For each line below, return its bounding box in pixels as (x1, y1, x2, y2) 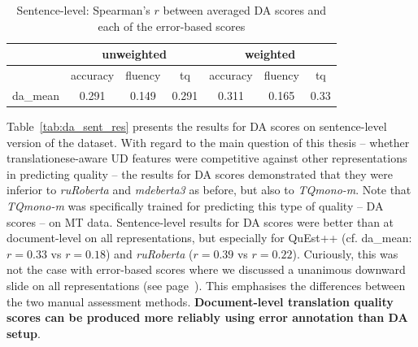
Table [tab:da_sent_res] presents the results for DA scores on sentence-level (7, 117, 387, 134)
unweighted (102, 46, 167, 63)
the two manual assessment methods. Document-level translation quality (7, 293, 394, 310)
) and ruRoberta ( (106, 245, 194, 262)
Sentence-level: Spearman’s (16, 2, 150, 18)
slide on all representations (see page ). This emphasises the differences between (7, 276, 406, 293)
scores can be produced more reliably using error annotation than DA (7, 309, 408, 326)
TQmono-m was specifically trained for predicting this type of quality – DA (7, 197, 384, 214)
